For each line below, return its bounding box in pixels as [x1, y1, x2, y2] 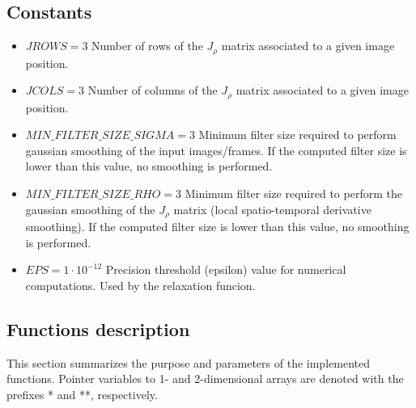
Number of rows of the [91, 37, 203, 54]
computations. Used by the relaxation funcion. [25, 276, 256, 293]
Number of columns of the [87, 82, 218, 99]
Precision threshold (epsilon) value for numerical [105, 261, 346, 278]
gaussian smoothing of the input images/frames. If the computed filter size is [25, 141, 407, 158]
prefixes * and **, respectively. [6, 385, 158, 402]
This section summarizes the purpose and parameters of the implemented [6, 354, 370, 371]
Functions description [6, 316, 190, 341]
